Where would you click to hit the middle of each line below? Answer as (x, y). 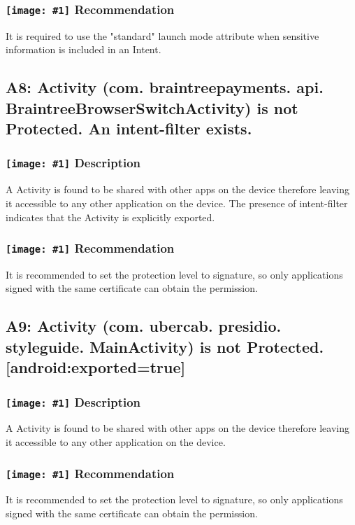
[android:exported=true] (96, 367)
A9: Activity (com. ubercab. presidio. (144, 326)
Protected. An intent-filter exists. (129, 128)
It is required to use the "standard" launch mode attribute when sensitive (162, 35)
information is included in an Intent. (84, 49)
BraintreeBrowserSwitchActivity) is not (152, 107)
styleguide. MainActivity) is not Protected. (165, 346)
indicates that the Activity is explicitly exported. (110, 217)
